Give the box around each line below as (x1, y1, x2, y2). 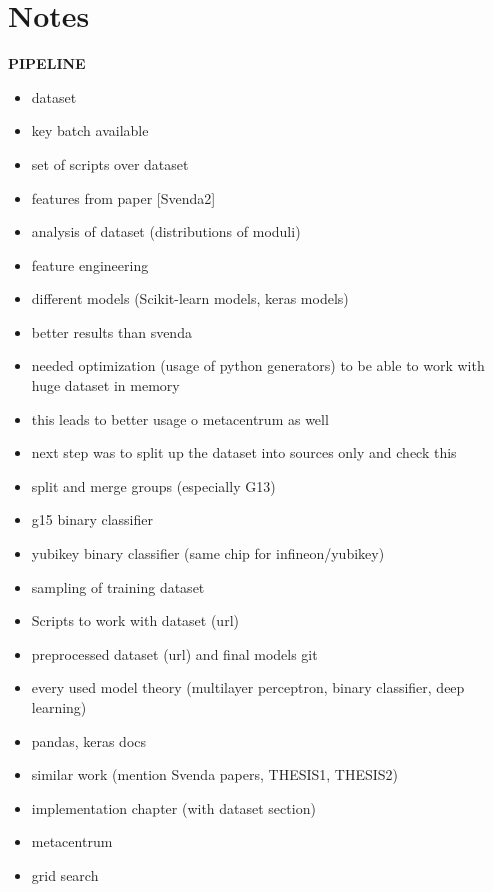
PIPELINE (8, 53, 86, 74)
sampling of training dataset (31, 576, 205, 597)
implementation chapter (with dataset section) (31, 797, 316, 818)
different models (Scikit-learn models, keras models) (31, 288, 349, 309)
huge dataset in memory (31, 375, 180, 396)
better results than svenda (31, 321, 192, 342)
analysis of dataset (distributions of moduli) (31, 221, 301, 242)
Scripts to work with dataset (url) (31, 610, 239, 631)
